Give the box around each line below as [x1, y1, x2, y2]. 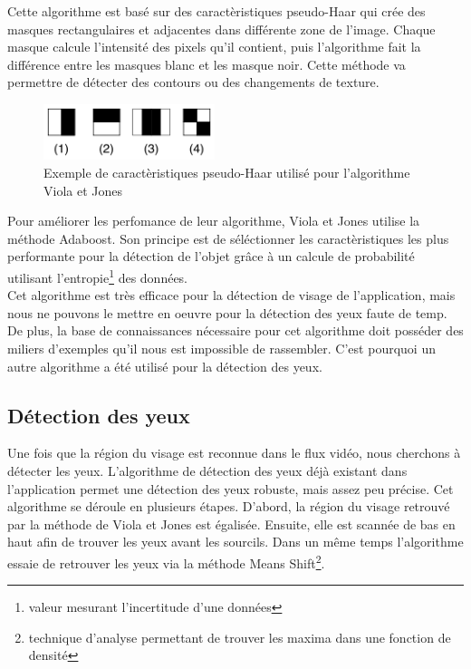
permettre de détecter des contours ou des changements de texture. [7, 73, 380, 92]
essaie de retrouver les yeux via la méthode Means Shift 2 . [7, 550, 325, 572]
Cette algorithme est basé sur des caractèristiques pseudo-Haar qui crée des [7, 2, 426, 20]
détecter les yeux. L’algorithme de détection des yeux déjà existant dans [7, 461, 408, 480]
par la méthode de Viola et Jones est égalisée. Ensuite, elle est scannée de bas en [7, 514, 456, 533]
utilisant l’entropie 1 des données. [7, 265, 188, 286]
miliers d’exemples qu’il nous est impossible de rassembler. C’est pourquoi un [7, 338, 436, 357]
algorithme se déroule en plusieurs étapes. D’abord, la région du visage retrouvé [7, 497, 450, 516]
